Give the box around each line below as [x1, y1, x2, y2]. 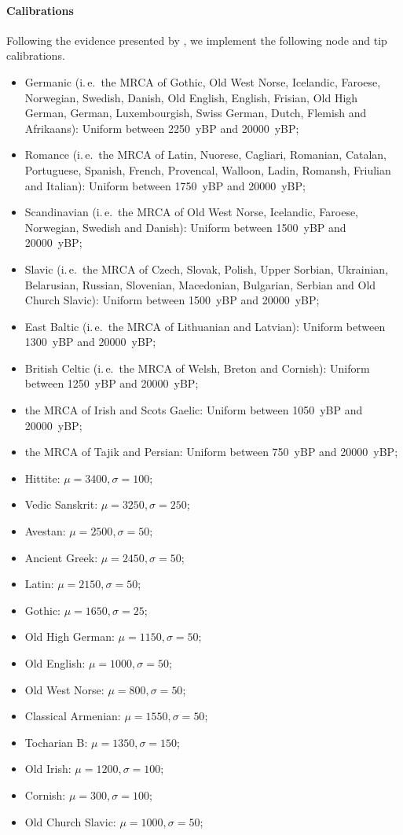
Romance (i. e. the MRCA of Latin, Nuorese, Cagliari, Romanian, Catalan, [24, 146, 387, 163]
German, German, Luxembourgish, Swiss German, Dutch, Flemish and [24, 105, 367, 121]
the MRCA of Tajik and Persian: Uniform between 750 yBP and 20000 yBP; [24, 443, 398, 460]
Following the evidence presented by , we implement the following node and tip [6, 31, 387, 48]
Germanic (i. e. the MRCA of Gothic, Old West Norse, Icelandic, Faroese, [24, 73, 381, 90]
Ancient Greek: [24, 549, 98, 565]
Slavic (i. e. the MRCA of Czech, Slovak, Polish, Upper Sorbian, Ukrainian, [24, 260, 389, 277]
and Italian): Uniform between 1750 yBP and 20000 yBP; [24, 177, 306, 193]
